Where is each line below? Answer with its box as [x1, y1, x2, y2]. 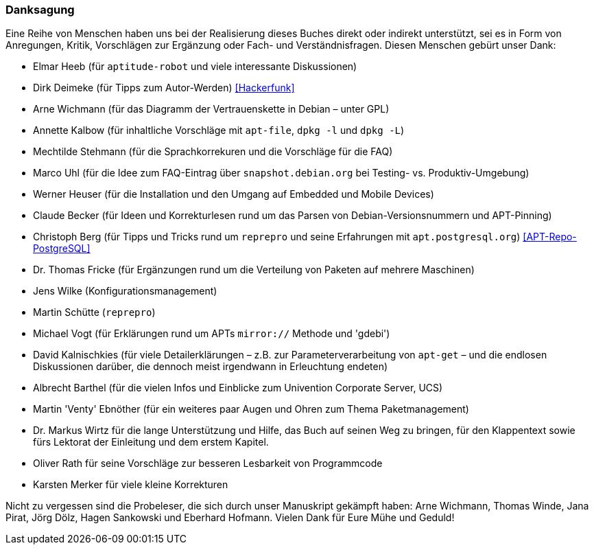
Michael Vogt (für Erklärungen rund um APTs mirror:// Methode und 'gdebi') [33, 328, 390, 340]
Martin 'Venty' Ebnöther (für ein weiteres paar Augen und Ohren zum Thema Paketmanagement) [33, 403, 469, 415]
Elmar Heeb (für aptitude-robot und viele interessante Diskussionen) [33, 60, 357, 73]
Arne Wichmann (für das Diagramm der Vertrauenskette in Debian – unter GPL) [33, 103, 390, 115]
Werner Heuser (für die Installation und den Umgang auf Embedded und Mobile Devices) [33, 188, 434, 200]
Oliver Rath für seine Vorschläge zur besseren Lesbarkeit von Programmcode [33, 457, 383, 470]
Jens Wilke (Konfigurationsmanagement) [33, 285, 217, 297]
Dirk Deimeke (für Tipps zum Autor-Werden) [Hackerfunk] [33, 82, 295, 94]
